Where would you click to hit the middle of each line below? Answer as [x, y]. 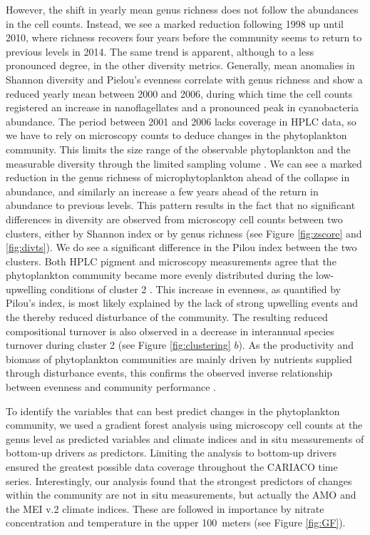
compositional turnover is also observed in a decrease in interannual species [170, 331]
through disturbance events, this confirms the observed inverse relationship [169, 373]
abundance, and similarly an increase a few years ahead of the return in [162, 191]
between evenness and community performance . [111, 387]
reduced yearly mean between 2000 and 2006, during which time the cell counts [179, 93]
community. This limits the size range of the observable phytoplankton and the [178, 149]
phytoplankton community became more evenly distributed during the [159, 275]
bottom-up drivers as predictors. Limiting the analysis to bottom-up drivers [171, 453]
